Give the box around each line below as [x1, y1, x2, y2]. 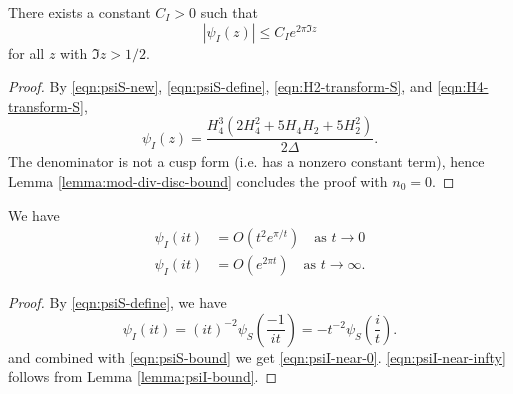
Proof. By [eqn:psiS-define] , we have [8, 292, 227, 313]
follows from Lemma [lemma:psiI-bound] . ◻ [8, 366, 278, 387]
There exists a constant [8, 2, 151, 22]
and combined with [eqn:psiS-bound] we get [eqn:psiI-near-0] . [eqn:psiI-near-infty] [8, 346, 506, 367]
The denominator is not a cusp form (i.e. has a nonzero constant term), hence [8, 151, 485, 172]
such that [200, 2, 258, 22]
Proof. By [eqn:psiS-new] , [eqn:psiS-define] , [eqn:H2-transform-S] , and [8, 76, 433, 97]
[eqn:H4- [437, 76, 489, 97]
